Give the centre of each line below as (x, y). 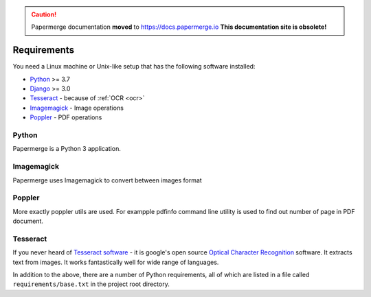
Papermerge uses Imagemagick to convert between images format (107, 180)
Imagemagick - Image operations (77, 108)
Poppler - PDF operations (66, 117)
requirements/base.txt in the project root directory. (91, 284)
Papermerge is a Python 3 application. (67, 149)
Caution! (44, 14)
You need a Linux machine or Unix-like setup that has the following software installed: (134, 67)
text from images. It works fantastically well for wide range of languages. (116, 262)
